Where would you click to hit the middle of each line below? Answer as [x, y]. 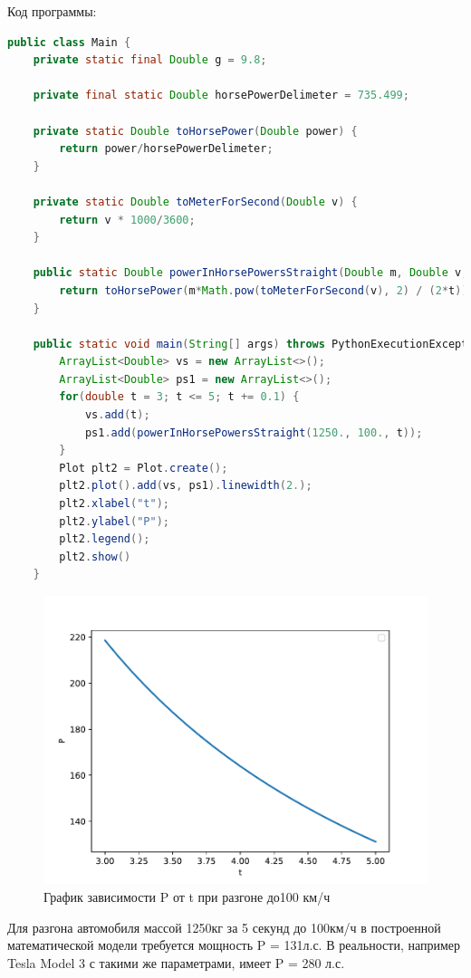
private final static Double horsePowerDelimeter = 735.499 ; [221, 96]
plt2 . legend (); [105, 539]
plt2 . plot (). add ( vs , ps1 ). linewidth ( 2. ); [186, 486]
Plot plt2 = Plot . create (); [144, 468]
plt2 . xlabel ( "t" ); [115, 504]
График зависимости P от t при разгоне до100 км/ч [187, 897]
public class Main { [69, 42]
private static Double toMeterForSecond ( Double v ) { [195, 201]
